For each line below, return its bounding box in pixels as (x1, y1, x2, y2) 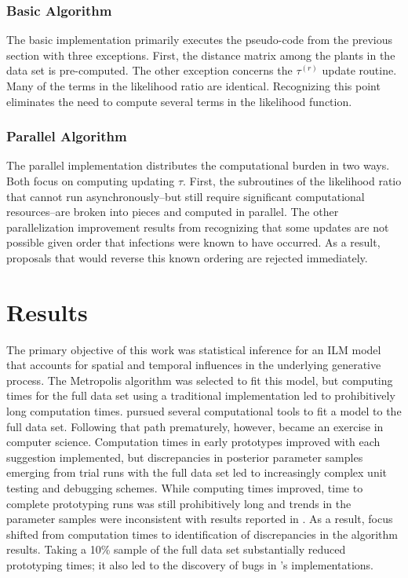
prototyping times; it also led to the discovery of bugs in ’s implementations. (6, 557, 373, 573)
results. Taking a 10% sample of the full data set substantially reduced (6, 541, 346, 558)
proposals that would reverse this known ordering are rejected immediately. (6, 249, 368, 265)
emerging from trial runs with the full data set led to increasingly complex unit (6, 464, 388, 481)
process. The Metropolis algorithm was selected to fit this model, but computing (6, 371, 393, 388)
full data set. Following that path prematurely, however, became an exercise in (6, 418, 384, 434)
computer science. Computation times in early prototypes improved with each (6, 433, 381, 450)
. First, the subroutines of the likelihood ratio (183, 173, 402, 188)
